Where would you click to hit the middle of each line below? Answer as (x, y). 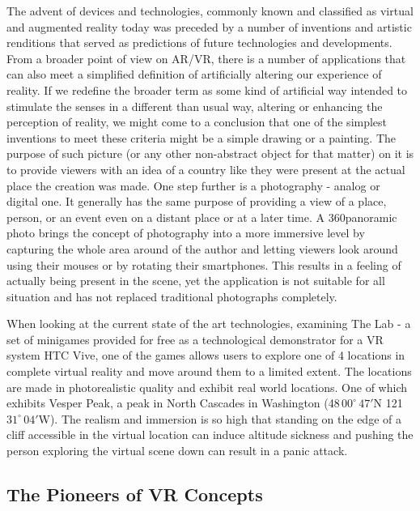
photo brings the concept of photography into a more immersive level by (186, 233)
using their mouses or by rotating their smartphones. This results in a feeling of (204, 264)
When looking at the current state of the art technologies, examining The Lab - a (209, 324)
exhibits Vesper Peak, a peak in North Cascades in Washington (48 (173, 403)
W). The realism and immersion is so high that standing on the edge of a (220, 418)
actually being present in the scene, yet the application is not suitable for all (196, 281)
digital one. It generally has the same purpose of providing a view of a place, (197, 201)
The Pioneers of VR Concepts (135, 494)
